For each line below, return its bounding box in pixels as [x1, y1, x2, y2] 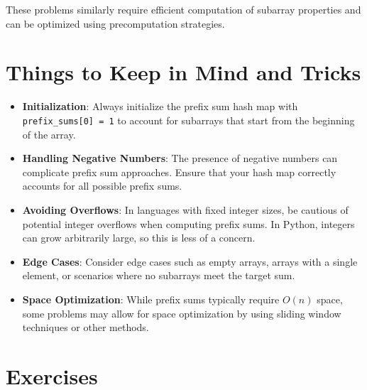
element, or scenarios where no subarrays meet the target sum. [22, 268, 295, 283]
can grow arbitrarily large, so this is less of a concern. [22, 230, 256, 245]
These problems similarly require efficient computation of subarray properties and [6, 2, 361, 16]
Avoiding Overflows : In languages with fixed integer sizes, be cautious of [22, 202, 349, 217]
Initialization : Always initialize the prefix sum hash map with [22, 99, 298, 114]
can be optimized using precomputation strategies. [6, 16, 225, 31]
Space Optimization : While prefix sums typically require [22, 291, 280, 306]
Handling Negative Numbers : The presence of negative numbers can [22, 151, 338, 166]
